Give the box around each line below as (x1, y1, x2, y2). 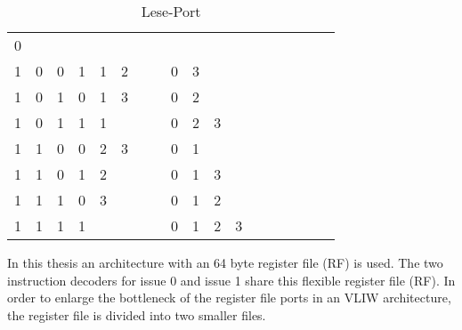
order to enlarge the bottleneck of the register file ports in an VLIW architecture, (7, 288, 451, 307)
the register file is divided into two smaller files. (7, 305, 266, 324)
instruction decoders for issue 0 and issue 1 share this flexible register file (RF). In (7, 270, 456, 289)
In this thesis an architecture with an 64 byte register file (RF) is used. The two (7, 254, 443, 271)
